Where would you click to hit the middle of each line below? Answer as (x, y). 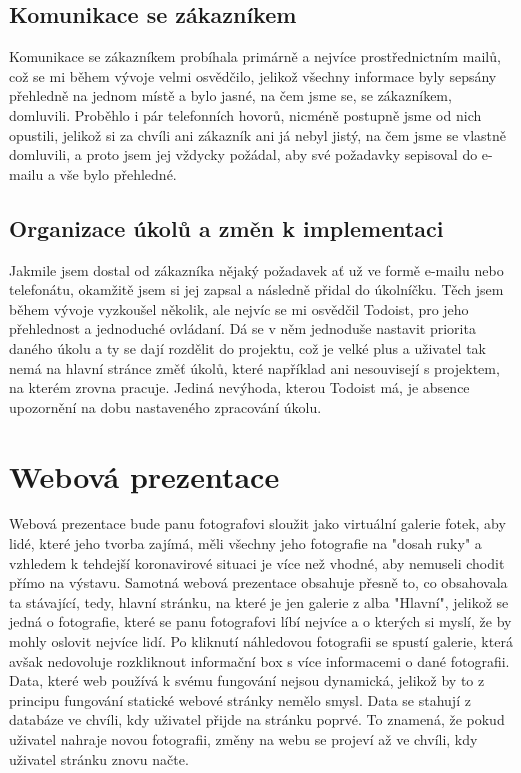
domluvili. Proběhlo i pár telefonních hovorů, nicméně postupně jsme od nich (245, 114)
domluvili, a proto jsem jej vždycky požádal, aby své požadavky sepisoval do (243, 154)
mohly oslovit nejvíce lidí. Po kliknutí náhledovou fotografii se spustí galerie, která (261, 641)
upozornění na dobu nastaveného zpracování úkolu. (165, 406)
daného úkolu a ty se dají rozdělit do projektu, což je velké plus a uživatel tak (248, 347)
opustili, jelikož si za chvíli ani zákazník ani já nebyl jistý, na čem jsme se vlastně (258, 134)
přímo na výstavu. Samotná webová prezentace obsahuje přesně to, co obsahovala (258, 582)
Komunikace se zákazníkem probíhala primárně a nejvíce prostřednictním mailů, (255, 56)
